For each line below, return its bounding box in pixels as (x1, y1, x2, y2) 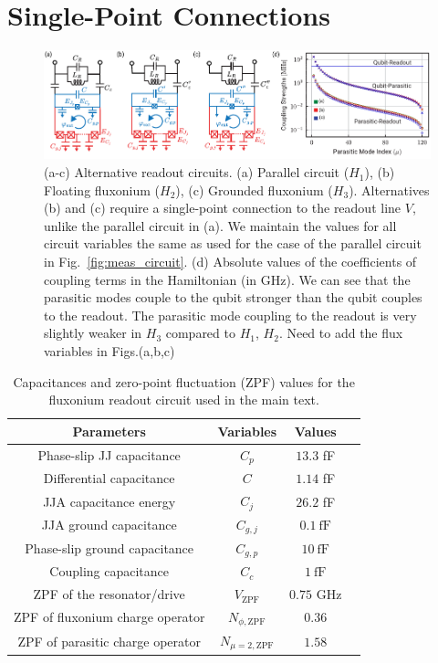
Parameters (72, 421, 146, 440)
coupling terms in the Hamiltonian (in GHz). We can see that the (44, 269, 411, 289)
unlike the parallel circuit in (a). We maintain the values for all (44, 216, 397, 235)
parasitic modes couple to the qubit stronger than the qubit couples (44, 288, 422, 307)
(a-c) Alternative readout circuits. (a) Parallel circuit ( (44, 163, 349, 182)
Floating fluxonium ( (44, 180, 161, 199)
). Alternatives (349, 180, 430, 199)
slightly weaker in (44, 323, 142, 342)
